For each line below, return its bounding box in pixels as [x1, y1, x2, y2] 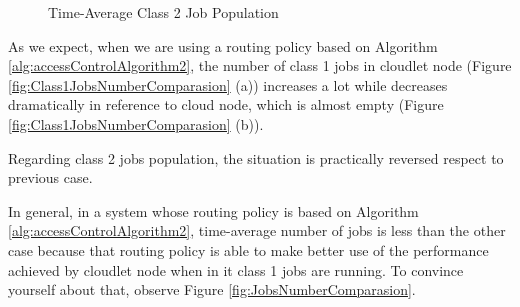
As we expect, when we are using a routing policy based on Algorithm [8, 35, 438, 56]
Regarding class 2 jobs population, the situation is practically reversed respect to [8, 147, 504, 168]
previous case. [8, 167, 93, 188]
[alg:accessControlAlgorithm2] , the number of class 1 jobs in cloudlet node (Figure [8, 55, 512, 76]
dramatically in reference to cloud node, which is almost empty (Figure [8, 94, 444, 115]
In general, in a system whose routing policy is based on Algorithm [8, 200, 419, 221]
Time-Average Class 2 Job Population [48, 2, 279, 22]
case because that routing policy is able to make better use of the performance [8, 239, 489, 260]
